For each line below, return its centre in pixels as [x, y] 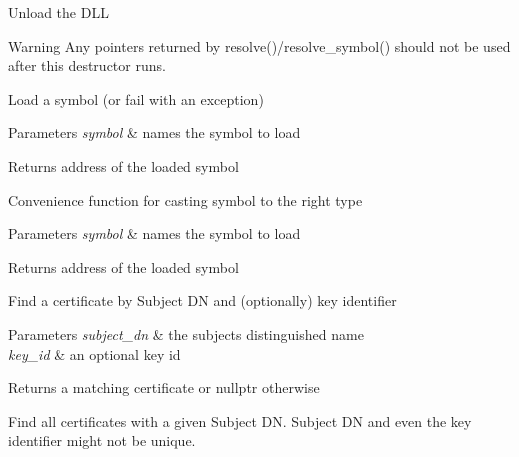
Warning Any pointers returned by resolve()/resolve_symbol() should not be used [259, 45]
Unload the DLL [58, 12]
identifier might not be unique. [102, 440]
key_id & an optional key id [94, 353]
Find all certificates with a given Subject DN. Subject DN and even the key [240, 420]
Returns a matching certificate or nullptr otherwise [164, 387]
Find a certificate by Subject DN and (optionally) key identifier [202, 300]
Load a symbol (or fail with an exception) [136, 98]
